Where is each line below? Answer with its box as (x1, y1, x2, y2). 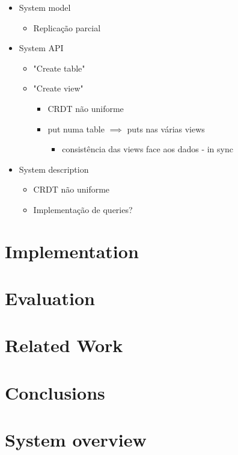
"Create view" (33, 82, 84, 94)
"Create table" (33, 61, 85, 74)
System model (19, 1, 71, 13)
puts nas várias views (127, 122, 205, 135)
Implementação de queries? (33, 203, 133, 215)
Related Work (5, 333, 123, 357)
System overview (5, 427, 147, 452)
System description (19, 162, 89, 175)
